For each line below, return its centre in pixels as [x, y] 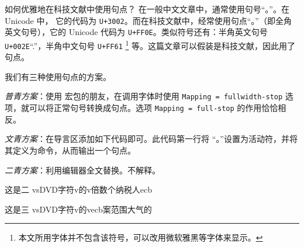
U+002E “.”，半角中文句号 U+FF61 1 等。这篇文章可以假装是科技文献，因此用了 [150, 44]
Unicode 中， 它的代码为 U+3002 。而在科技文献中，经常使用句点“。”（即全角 [148, 20]
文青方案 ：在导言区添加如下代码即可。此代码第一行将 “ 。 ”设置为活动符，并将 [151, 139]
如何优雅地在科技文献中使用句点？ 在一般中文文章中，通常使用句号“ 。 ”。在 [147, 9]
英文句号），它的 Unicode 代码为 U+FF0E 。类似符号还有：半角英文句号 [136, 32]
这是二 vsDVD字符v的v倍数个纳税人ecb [79, 189]
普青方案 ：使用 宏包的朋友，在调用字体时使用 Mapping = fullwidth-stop [144, 96]
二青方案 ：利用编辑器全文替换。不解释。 [82, 170]
